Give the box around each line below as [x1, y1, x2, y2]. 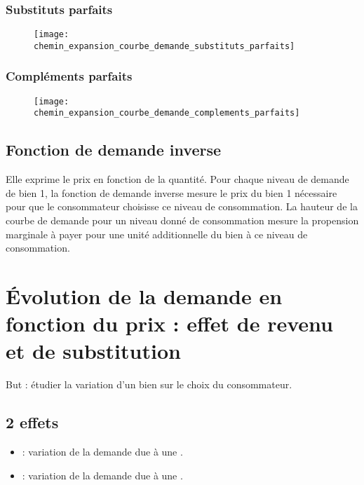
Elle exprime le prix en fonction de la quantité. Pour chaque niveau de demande [6, 172, 349, 186]
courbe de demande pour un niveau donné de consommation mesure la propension [6, 213, 359, 228]
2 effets [6, 411, 59, 433]
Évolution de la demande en [6, 282, 283, 310]
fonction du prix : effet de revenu [6, 309, 333, 338]
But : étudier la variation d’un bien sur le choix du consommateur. [6, 377, 292, 392]
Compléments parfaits [6, 67, 133, 85]
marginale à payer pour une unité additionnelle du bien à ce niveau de [6, 226, 308, 241]
